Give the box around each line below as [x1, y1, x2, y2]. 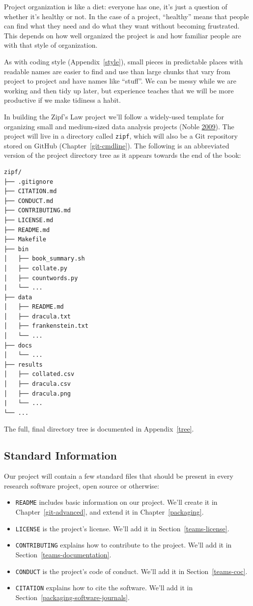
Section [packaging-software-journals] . [15, 592, 130, 602]
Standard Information [4, 448, 117, 463]
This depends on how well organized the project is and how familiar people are [4, 30, 241, 40]
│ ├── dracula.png [4, 390, 71, 397]
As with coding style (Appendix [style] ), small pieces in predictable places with [4, 56, 243, 66]
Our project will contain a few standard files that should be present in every [4, 471, 233, 481]
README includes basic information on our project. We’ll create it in [15, 497, 218, 507]
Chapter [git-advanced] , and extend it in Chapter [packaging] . [15, 507, 204, 517]
